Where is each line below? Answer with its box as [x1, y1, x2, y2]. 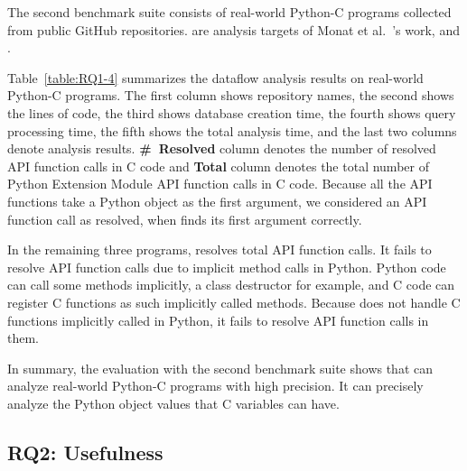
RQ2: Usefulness [7, 438, 163, 466]
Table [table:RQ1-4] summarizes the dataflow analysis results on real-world [7, 68, 424, 87]
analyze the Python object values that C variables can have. [7, 393, 340, 412]
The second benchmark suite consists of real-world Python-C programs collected [7, 3, 452, 21]
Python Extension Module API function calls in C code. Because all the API [7, 174, 433, 193]
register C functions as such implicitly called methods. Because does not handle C [7, 292, 461, 311]
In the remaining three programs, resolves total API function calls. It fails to [7, 240, 432, 259]
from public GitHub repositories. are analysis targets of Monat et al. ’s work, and [7, 20, 460, 39]
